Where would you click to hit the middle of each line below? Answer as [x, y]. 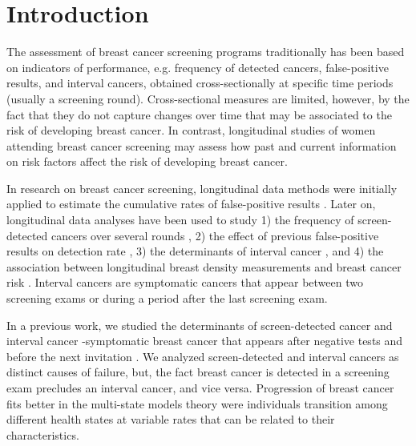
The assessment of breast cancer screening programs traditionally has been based [206, 52]
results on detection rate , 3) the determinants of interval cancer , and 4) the [195, 251]
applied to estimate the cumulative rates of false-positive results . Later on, [191, 204]
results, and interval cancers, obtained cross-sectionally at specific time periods [200, 83]
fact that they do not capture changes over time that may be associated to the [199, 114]
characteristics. [43, 434]
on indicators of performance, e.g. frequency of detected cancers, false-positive [198, 67]
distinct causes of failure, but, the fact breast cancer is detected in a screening [198, 372]
